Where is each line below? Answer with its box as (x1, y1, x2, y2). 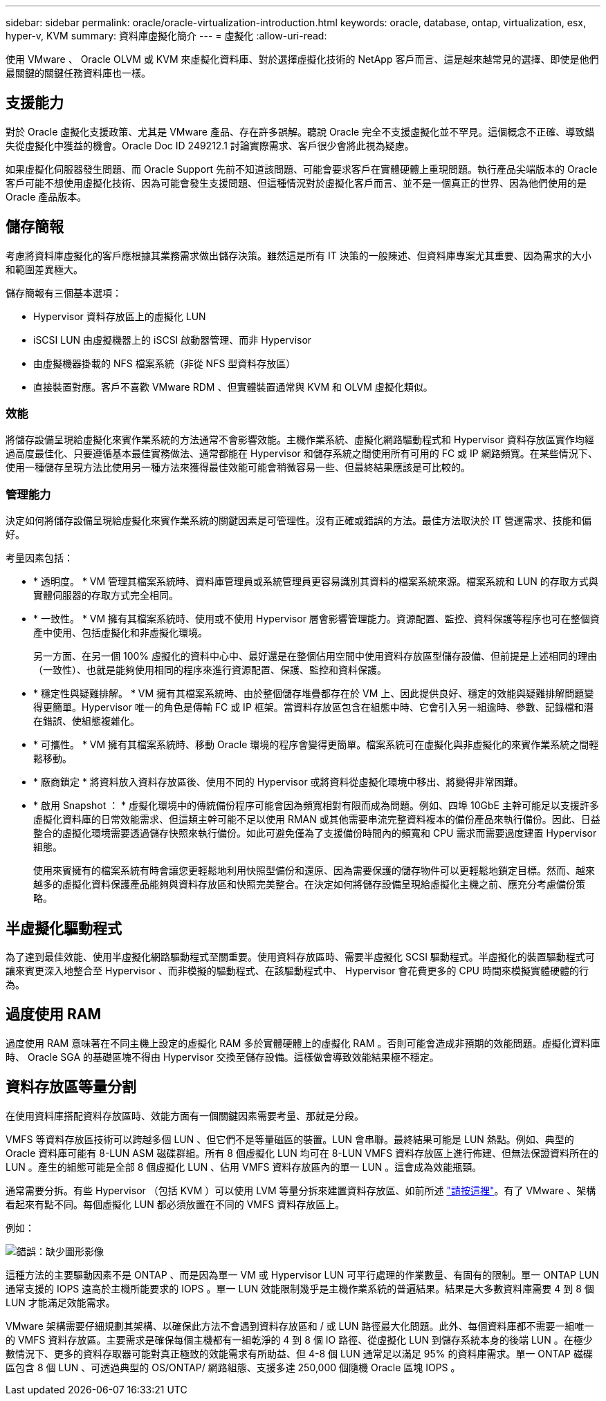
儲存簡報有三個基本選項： (6, 286, 122, 299)
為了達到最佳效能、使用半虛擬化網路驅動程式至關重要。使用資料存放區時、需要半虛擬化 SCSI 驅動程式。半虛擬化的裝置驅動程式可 (6, 951, 595, 963)
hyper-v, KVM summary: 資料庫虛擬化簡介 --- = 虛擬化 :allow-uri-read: (6, 30, 327, 41)
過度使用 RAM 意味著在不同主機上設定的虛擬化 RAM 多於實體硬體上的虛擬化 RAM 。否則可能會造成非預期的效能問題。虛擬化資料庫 (6, 1037, 600, 1049)
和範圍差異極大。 (6, 263, 83, 275)
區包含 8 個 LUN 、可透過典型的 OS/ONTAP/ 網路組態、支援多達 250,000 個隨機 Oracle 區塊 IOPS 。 (6, 1361, 461, 1373)
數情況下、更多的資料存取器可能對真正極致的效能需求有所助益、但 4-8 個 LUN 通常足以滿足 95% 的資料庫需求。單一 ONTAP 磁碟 (6, 1347, 593, 1360)
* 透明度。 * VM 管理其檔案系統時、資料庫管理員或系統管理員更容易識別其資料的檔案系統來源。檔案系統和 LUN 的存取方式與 (33, 575, 598, 588)
